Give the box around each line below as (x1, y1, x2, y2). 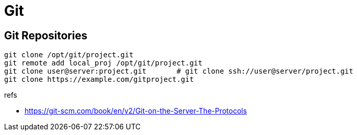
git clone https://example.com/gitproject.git (4, 75, 194, 84)
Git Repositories (4, 29, 87, 42)
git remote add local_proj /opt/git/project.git (4, 59, 203, 67)
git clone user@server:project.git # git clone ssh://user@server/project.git (4, 67, 353, 76)
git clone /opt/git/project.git (4, 51, 133, 59)
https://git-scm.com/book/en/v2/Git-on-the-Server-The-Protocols (25, 106, 247, 116)
